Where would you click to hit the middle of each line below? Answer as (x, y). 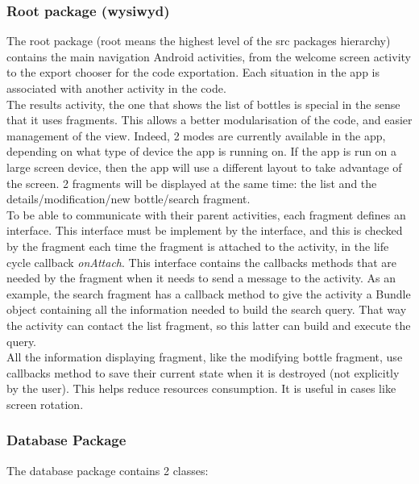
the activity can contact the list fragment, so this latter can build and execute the (209, 325)
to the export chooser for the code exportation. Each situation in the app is (193, 72)
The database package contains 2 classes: (108, 470)
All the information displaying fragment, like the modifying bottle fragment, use (205, 357)
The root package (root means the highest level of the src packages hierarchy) (199, 41)
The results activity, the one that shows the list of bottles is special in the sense (203, 104)
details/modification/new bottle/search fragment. (129, 199)
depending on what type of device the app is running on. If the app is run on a (202, 151)
